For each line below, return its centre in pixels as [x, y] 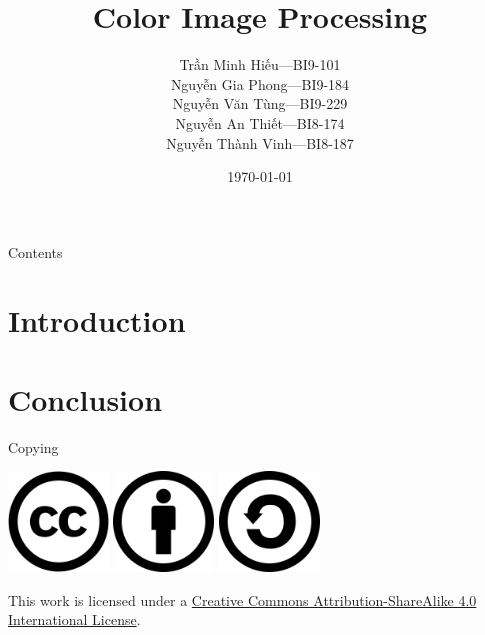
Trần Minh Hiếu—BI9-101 [260, 64]
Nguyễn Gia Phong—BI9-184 [260, 83]
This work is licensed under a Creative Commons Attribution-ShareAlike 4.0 [242, 599]
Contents [35, 251]
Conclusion [85, 398]
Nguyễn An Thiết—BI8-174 [260, 122]
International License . [74, 619]
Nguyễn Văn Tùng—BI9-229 [260, 103]
